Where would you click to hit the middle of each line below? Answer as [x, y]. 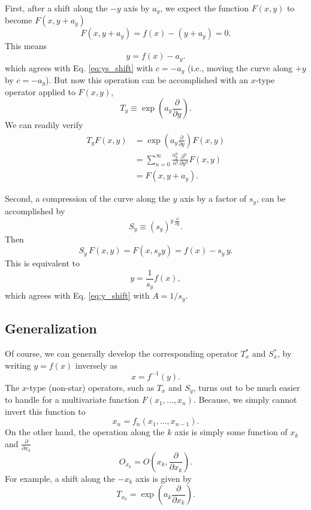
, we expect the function [204, 8]
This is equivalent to [42, 263]
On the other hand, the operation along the [85, 432]
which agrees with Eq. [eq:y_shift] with [77, 295]
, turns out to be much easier [247, 387]
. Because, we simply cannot [245, 400]
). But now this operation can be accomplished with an [147, 79]
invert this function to [45, 411]
